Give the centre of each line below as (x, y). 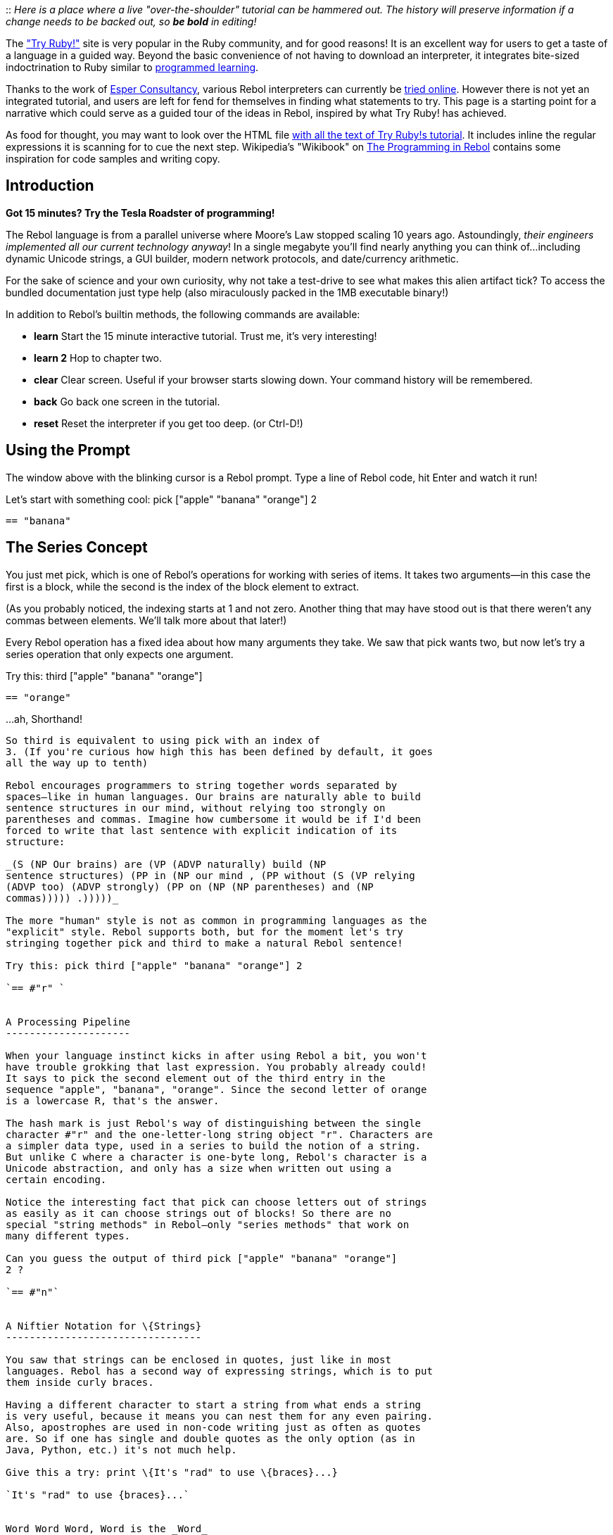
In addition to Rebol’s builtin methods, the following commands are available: (183, 314)
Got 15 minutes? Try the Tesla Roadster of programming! (140, 213)
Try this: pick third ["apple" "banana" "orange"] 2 (154, 965)
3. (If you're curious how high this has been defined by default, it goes (219, 751)
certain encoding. (56, 1179)
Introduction (50, 186)
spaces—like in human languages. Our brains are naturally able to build (214, 796)
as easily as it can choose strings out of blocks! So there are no (198, 1213)
